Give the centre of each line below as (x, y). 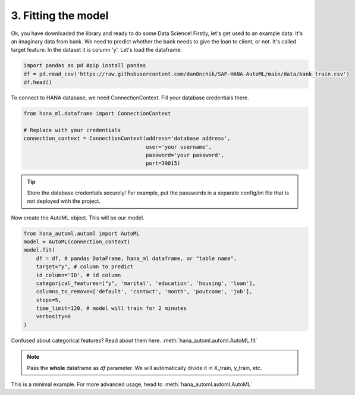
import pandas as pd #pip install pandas (85, 66)
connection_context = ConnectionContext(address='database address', (127, 139)
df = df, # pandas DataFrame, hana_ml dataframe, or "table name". (136, 258)
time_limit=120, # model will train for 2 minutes (111, 308)
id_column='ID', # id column (78, 275)
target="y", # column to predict (85, 267)
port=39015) (163, 163)
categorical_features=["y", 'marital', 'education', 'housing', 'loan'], (146, 283)
